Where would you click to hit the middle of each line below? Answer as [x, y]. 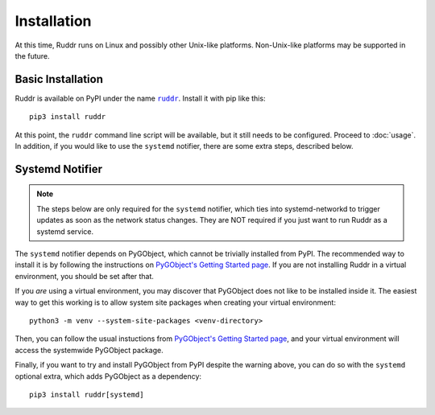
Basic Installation [59, 79]
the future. [32, 55]
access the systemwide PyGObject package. [89, 350]
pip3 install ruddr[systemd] [87, 394]
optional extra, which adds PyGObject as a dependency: [108, 376]
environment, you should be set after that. [85, 276]
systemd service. [65, 231]
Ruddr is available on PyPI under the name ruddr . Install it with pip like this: [140, 98]
